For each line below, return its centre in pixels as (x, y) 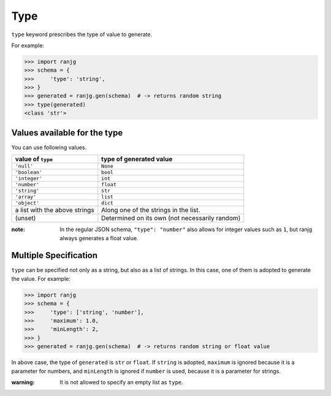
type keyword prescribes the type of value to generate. (82, 34)
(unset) (25, 218)
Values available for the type (67, 133)
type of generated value (137, 159)
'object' (27, 203)
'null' (24, 166)
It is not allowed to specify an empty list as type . (121, 382)
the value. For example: (41, 278)
